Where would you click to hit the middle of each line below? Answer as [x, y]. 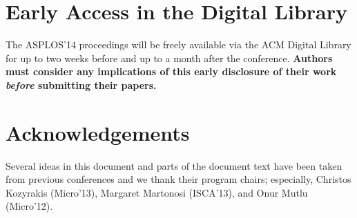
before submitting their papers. [81, 85]
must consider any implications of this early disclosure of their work [171, 71]
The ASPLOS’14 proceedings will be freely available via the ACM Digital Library [178, 44]
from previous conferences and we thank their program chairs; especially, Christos [178, 179]
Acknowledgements [98, 132]
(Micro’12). [29, 206]
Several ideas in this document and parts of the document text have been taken [174, 165]
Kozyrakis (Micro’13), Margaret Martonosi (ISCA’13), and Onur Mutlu [157, 192]
